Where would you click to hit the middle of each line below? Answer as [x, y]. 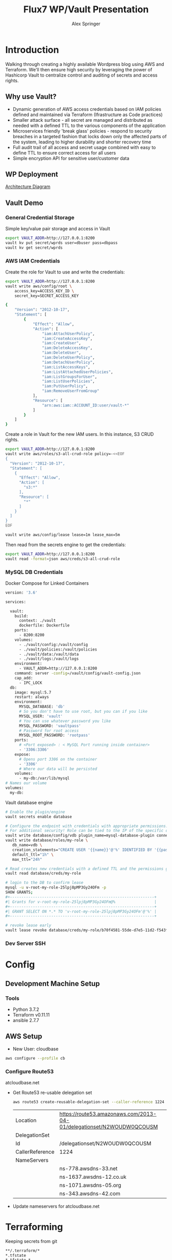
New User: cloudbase [36, 1049]
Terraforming [34, 1227]
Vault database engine [29, 802]
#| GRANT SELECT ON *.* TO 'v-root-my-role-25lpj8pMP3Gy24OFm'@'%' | [81, 911]
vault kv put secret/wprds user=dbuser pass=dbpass [61, 243]
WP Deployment [32, 174]
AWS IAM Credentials [33, 261]
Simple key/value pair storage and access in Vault [58, 229]
